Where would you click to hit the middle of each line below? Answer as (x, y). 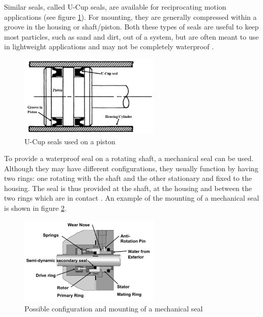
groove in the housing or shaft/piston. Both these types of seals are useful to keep (131, 27)
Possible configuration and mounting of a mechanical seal (114, 308)
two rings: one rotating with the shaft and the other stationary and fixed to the (128, 178)
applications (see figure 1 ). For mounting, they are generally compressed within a (130, 17)
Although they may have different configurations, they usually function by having (131, 168)
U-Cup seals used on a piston (70, 141)
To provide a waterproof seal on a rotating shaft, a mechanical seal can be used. (129, 158)
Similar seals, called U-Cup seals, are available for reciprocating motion (115, 7)
